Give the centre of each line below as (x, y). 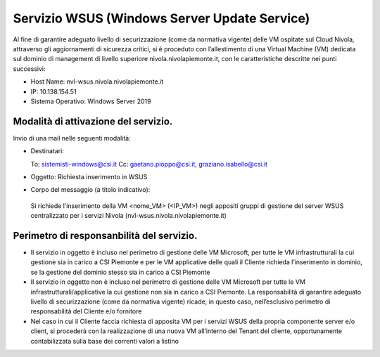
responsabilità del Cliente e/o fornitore (86, 311)
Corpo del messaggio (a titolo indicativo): (90, 190)
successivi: (29, 69)
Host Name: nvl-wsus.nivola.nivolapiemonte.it (97, 82)
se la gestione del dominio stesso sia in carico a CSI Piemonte (120, 272)
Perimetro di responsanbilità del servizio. (105, 235)
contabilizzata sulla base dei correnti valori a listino (105, 341)
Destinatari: (47, 151)
